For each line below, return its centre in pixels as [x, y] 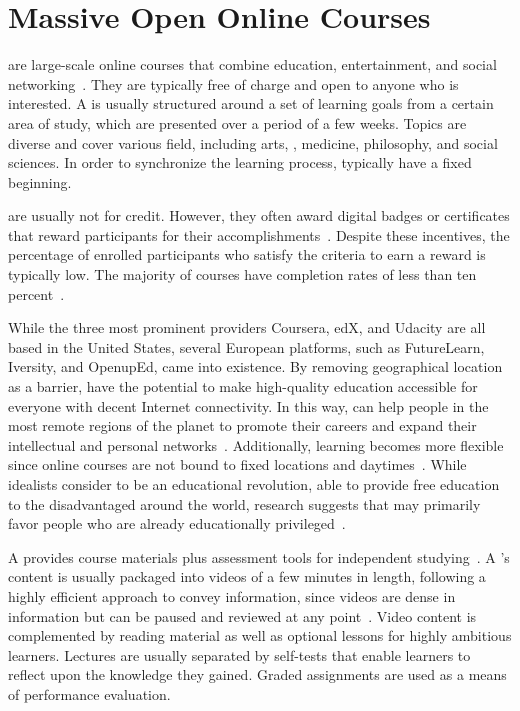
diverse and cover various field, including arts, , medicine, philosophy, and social [253, 142]
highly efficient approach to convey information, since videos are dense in [232, 595]
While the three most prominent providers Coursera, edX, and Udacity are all [247, 327]
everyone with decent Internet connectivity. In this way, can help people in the [248, 405]
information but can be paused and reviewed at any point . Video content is [242, 615]
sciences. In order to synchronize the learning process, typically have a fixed [240, 162]
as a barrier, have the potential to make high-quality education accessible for [243, 386]
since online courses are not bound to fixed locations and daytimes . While [237, 464]
